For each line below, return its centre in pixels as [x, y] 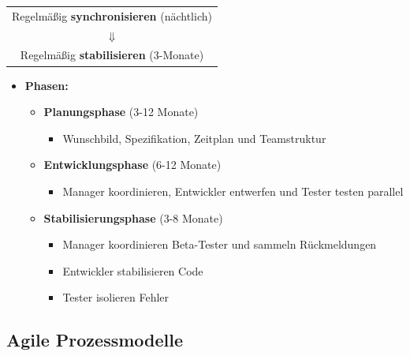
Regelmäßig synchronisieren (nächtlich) [112, 15]
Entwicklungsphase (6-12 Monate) [132, 165]
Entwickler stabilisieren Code [133, 270]
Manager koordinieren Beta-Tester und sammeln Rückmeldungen [220, 244]
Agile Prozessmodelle [95, 340]
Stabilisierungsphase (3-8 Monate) [133, 217]
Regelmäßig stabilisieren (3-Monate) [112, 55]
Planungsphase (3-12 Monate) [121, 112]
